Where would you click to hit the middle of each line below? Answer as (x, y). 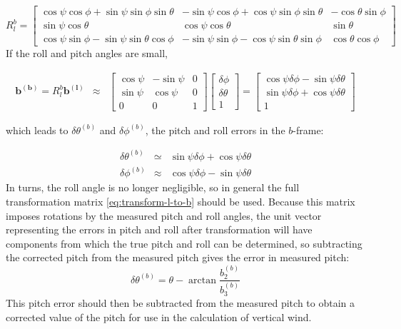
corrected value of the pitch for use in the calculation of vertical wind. (159, 317)
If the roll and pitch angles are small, (87, 53)
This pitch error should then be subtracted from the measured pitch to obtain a (181, 303)
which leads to (37, 130)
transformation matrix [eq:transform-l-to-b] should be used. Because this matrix (181, 201)
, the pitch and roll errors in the (215, 130)
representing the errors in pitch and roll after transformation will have (159, 229)
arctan (203, 280)
